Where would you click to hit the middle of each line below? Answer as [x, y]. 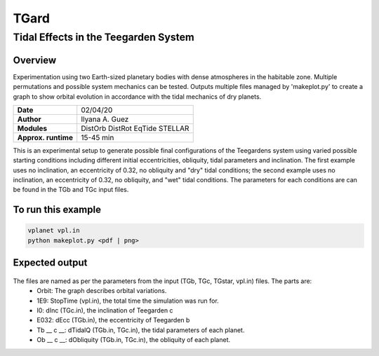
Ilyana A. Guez [105, 119]
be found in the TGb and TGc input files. [71, 190]
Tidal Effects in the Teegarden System [104, 37]
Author [29, 119]
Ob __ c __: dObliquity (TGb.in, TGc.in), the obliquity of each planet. [134, 340]
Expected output [50, 263]
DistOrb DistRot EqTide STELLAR [135, 128]
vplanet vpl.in [54, 231]
